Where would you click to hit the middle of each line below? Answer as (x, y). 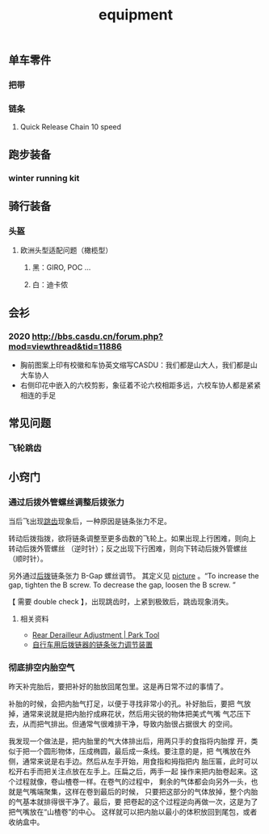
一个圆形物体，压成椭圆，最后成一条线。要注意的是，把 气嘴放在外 (140, 751)
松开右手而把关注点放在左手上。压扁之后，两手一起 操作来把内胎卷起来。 (130, 772)
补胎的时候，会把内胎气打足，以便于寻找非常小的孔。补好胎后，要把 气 (126, 704)
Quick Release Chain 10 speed (71, 127)
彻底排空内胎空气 (42, 667)
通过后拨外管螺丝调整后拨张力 (67, 502)
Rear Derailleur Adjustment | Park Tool (96, 635)
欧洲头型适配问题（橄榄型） (66, 250)
